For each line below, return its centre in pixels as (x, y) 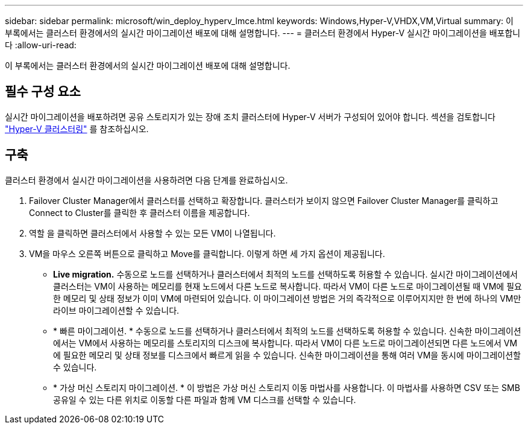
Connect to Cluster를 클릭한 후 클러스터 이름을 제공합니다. (140, 212)
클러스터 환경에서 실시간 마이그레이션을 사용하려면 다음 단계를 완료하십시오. (146, 180)
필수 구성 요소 (43, 92)
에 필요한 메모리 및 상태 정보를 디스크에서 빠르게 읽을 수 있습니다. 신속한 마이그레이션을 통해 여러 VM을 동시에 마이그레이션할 (287, 355)
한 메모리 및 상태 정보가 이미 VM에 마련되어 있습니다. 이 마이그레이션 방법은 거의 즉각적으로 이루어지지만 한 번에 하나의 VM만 (287, 298)
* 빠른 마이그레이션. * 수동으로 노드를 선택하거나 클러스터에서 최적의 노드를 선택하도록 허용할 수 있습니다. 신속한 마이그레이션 (287, 331)
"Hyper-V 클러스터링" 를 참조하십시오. (77, 129)
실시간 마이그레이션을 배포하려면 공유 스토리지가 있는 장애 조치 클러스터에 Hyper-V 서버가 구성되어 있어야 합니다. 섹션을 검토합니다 (250, 116)
